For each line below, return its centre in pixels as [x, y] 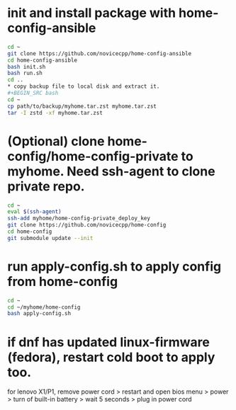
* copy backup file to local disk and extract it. [84, 86]
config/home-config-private [93, 156]
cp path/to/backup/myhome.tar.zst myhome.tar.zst [82, 106]
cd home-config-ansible [43, 60]
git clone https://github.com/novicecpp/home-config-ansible [100, 53]
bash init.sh [27, 67]
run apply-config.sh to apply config [114, 266]
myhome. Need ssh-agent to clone [111, 171]
